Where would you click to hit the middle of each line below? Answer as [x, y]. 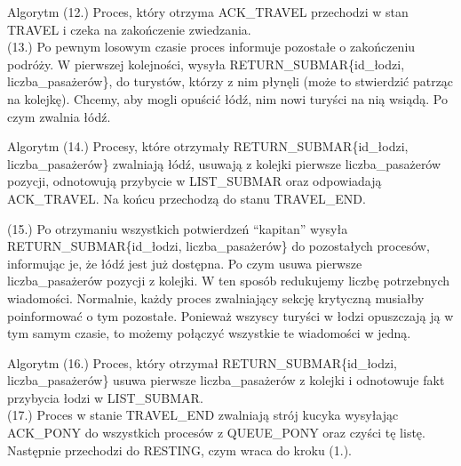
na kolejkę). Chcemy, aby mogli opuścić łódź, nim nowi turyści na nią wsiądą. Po [227, 98]
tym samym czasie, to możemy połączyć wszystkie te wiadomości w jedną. [209, 333]
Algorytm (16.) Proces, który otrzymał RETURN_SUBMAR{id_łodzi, [203, 362]
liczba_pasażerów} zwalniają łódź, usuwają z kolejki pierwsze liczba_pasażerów [224, 163]
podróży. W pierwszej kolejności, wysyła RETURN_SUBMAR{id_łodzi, [206, 64]
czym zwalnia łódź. [59, 116]
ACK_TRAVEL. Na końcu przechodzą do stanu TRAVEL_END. [187, 198]
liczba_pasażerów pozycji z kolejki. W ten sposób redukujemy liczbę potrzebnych [229, 281]
